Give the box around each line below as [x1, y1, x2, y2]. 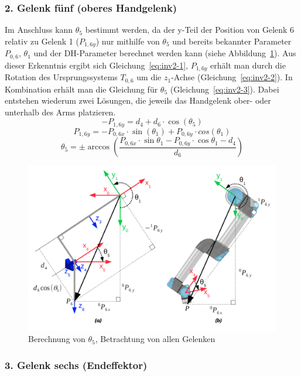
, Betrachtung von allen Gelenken [95, 333, 216, 345]
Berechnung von [28, 333, 85, 345]
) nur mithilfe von [95, 35, 160, 47]
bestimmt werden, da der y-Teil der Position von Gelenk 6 [85, 23, 295, 36]
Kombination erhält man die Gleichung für [5, 83, 158, 95]
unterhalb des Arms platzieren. [5, 105, 116, 118]
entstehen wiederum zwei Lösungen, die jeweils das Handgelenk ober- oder [5, 94, 271, 107]
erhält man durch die [210, 59, 286, 71]
